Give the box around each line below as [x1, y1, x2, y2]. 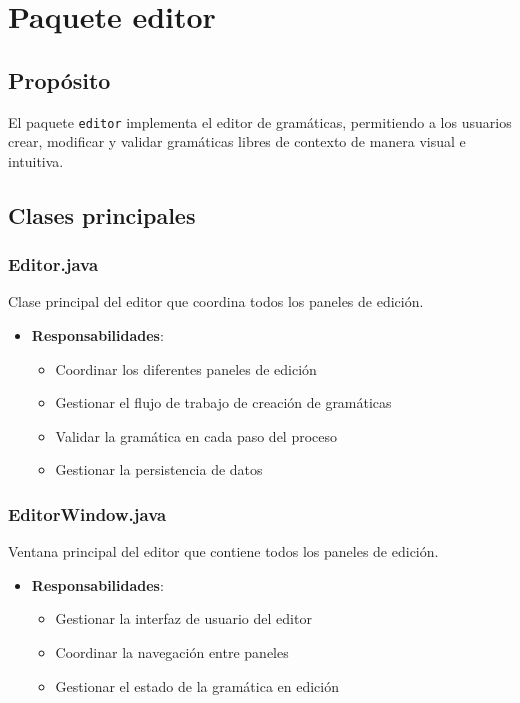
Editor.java [8, 252, 99, 277]
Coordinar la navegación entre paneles [55, 641, 289, 662]
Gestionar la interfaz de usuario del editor [55, 608, 312, 629]
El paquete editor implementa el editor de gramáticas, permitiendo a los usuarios [8, 111, 512, 132]
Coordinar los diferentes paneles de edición [55, 358, 317, 379]
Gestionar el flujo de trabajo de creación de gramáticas [55, 392, 392, 413]
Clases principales [8, 199, 196, 230]
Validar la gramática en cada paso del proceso [55, 425, 338, 446]
